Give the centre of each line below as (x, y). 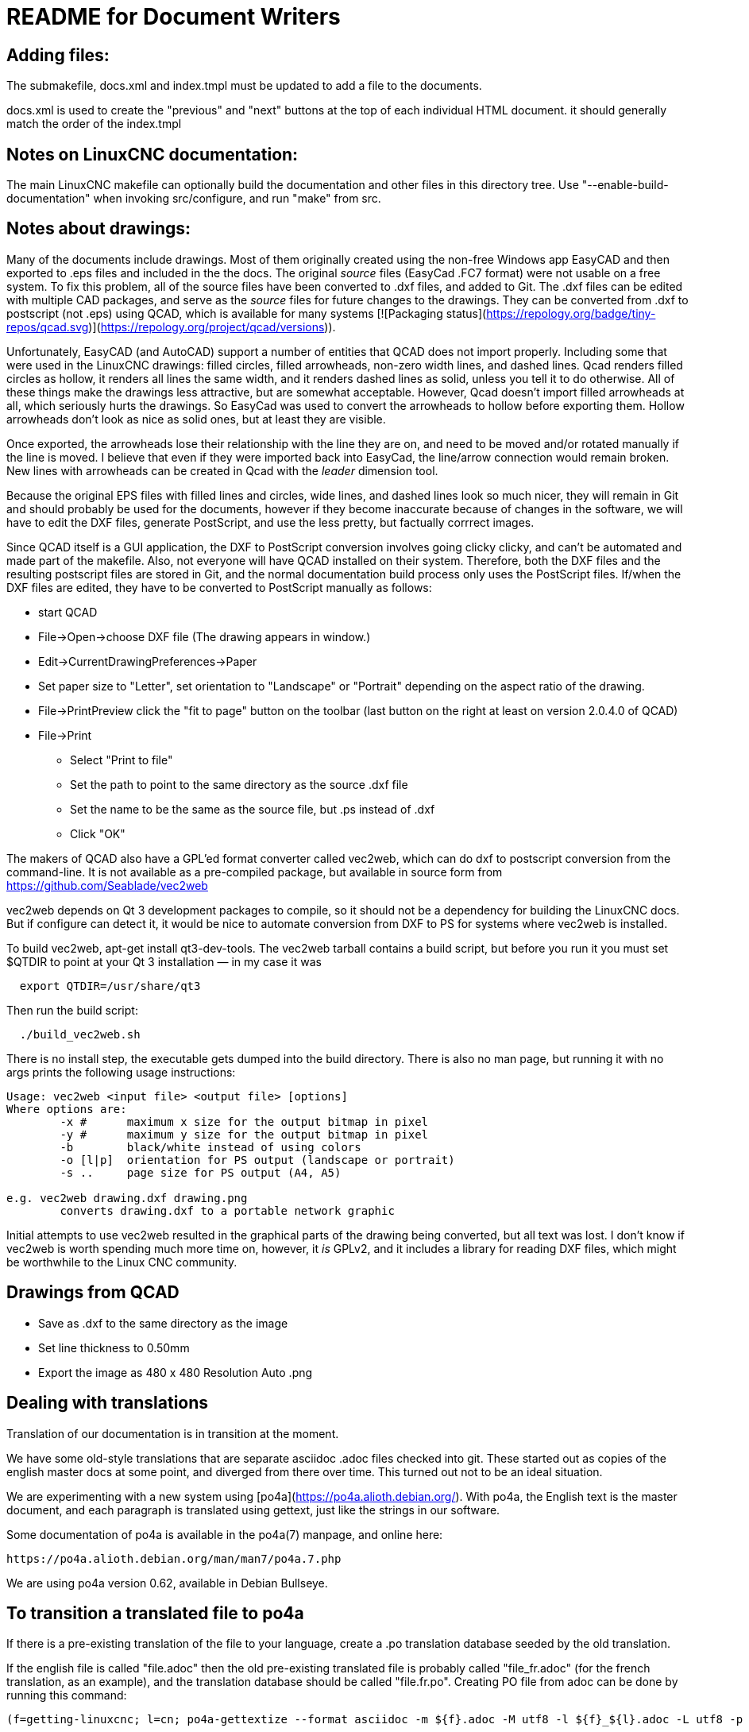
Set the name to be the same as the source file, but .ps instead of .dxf (253, 809)
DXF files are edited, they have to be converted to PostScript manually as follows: (219, 587)
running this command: (67, 1695)
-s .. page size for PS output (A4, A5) (201, 1172)
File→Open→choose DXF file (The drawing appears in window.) (205, 636)
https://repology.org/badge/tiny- (571, 313)
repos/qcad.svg (48, 327)
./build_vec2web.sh (80, 1034)
